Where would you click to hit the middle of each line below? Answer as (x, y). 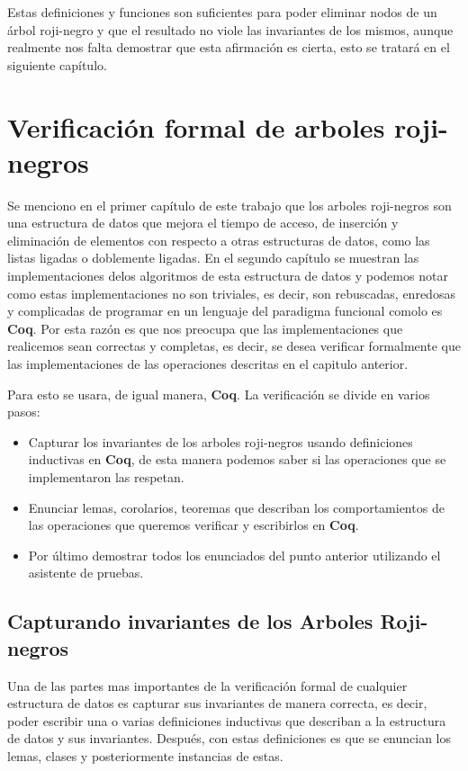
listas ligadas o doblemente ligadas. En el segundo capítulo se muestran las (213, 258)
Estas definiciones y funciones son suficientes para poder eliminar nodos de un (222, 12)
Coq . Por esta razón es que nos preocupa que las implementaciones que (205, 328)
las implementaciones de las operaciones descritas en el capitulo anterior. (208, 364)
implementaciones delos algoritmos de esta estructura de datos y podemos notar (228, 276)
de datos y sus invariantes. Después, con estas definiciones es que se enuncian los (229, 738)
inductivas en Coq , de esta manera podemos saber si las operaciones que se (237, 459)
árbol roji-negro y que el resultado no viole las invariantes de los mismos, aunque (230, 29)
